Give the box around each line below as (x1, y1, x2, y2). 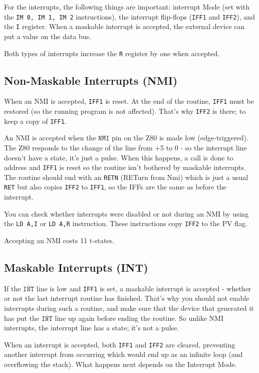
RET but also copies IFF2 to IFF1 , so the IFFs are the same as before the (4, 181, 226, 192)
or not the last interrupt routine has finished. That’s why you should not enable (4, 293, 249, 303)
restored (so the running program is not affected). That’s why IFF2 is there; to (4, 106, 246, 116)
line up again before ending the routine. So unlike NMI (55, 312, 224, 323)
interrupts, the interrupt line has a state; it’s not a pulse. (4, 322, 179, 333)
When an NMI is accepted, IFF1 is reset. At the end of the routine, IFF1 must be (4, 96, 254, 106)
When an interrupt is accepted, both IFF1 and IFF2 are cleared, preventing (4, 339, 235, 349)
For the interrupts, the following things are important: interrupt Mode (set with (4, 2, 249, 12)
